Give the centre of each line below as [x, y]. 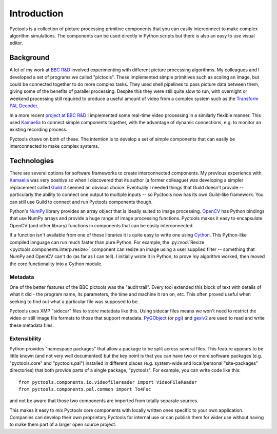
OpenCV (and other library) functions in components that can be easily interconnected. [102, 225]
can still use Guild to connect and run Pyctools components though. [81, 202]
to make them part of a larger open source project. [63, 425]
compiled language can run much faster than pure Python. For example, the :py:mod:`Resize [107, 242]
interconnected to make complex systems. [54, 146]
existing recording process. [38, 130]
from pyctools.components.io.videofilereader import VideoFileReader [108, 382]
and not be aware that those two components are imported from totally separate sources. [104, 401]
